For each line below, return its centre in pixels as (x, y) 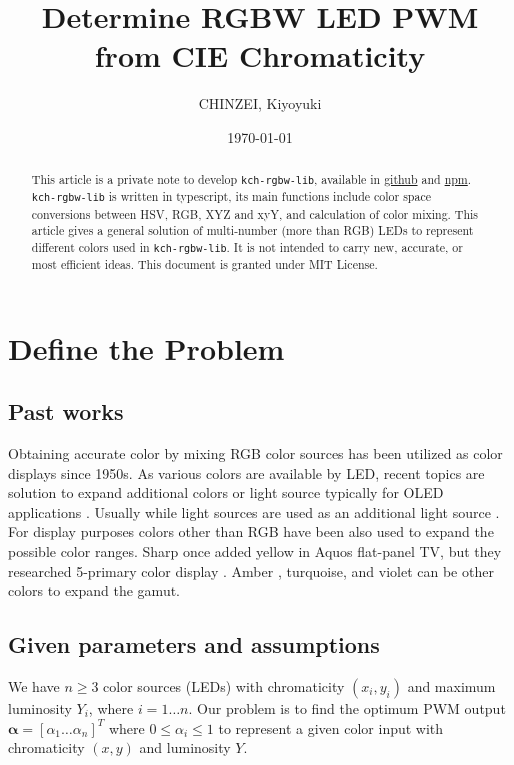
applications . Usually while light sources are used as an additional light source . (254, 511)
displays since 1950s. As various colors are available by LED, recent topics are (246, 472)
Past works (66, 411)
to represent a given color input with (331, 727)
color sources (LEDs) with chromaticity (224, 686)
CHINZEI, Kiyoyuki (260, 103)
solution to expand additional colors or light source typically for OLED (226, 492)
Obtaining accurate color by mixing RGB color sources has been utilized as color (255, 453)
